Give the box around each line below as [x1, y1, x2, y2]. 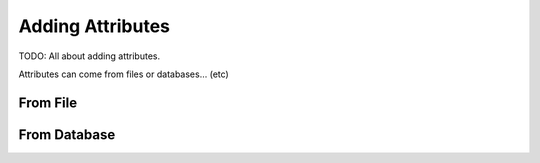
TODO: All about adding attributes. [18, 50, 160, 62]
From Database [18, 126, 116, 143]
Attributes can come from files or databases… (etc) [18, 68, 229, 80]
